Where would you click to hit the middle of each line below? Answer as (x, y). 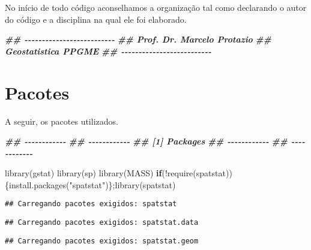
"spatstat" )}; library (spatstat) (122, 184)
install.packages (38, 184)
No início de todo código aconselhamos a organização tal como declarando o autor (156, 7)
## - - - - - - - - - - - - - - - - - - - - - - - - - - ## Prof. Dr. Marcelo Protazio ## (138, 39)
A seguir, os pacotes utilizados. (62, 121)
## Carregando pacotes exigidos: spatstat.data (102, 223)
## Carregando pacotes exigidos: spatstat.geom (102, 241)
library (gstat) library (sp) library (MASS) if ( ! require (99, 173)
